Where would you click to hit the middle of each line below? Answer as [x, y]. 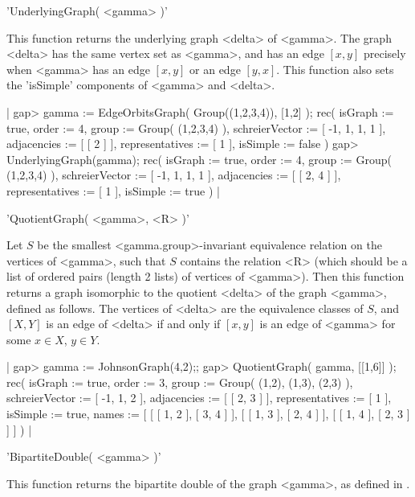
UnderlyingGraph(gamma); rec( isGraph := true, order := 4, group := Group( [199, 159]
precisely [384, 53]
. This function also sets [335, 69]
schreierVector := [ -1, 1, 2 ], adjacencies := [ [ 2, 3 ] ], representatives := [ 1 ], [199, 398]
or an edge [215, 69]
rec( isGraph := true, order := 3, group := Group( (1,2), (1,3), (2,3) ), [180, 382]
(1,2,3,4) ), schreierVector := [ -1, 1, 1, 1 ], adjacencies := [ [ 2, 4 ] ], [174, 175]
